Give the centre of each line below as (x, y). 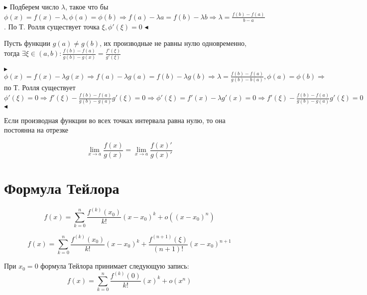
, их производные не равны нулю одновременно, (173, 43)
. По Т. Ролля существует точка (52, 26)
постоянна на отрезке (36, 130)
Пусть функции (27, 43)
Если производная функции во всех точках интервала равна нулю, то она (115, 120)
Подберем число (34, 6)
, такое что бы (87, 6)
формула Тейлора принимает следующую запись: (115, 266)
